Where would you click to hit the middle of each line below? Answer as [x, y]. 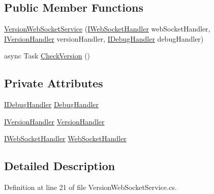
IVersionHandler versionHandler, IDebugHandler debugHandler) [104, 38]
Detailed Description [60, 166]
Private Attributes [54, 83]
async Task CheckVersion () [47, 56]
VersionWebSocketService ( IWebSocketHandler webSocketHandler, [107, 29]
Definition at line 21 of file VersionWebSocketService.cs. [90, 187]
